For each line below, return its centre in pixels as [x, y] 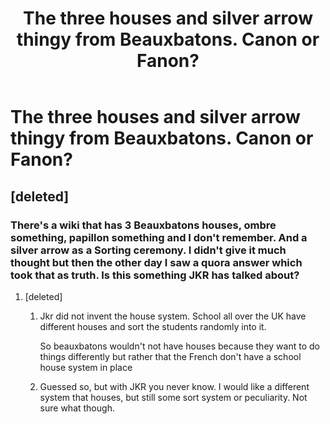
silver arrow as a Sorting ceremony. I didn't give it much [148, 250]
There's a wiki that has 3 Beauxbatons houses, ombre [143, 225]
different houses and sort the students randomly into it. [153, 326]
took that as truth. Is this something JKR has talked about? [155, 275]
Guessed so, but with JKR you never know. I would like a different [174, 386]
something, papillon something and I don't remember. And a [159, 237]
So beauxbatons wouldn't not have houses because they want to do [179, 346]
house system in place [86, 367]
